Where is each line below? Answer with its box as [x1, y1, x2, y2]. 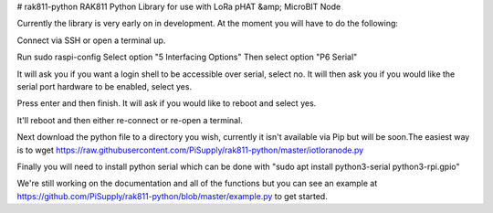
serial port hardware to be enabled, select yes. [16, 80, 192, 91]
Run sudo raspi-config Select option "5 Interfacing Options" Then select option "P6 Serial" [16, 51, 358, 63]
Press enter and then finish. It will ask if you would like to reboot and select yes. [16, 98, 317, 109]
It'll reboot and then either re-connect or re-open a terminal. [16, 114, 244, 125]
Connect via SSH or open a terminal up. [16, 35, 166, 46]
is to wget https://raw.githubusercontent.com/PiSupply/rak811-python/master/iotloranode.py [16, 144, 364, 155]
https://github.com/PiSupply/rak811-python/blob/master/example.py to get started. [16, 190, 328, 201]
